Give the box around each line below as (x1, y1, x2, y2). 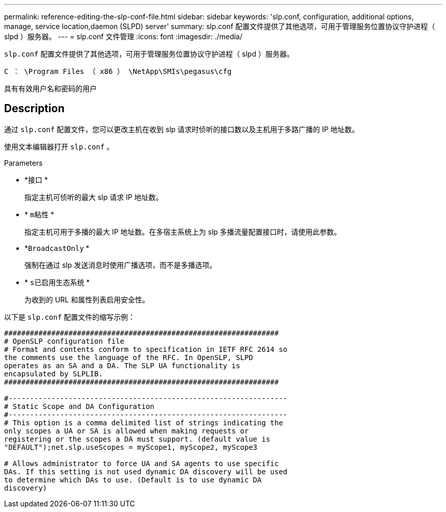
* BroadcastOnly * (24, 243, 90, 252)
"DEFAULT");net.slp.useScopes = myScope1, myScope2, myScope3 (4, 443, 258, 451)
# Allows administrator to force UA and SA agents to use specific (4, 459, 279, 468)
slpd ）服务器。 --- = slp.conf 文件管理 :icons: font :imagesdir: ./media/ (4, 32, 243, 41)
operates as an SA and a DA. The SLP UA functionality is (4, 361, 240, 370)
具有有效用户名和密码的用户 (4, 84, 97, 93)
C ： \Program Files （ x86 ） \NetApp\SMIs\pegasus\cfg (4, 67, 232, 75)
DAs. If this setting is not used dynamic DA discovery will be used (4, 467, 288, 476)
